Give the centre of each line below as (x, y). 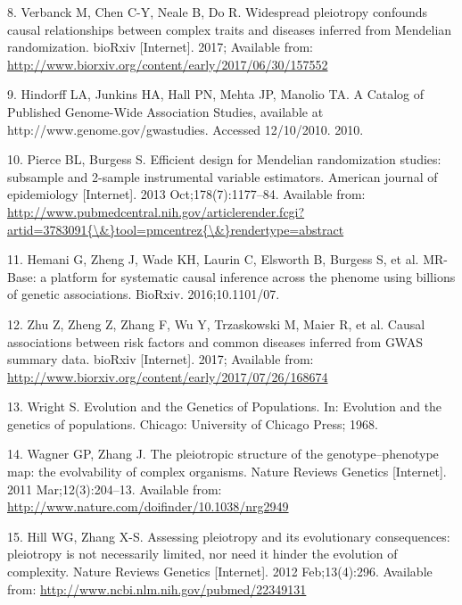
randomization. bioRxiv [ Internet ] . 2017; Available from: (161, 47)
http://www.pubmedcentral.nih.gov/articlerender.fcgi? (156, 211)
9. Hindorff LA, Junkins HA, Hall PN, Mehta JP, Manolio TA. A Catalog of (216, 94)
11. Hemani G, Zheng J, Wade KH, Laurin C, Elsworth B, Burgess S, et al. (213, 259)
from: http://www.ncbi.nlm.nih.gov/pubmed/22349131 (157, 588)
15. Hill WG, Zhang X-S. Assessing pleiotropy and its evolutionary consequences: (229, 536)
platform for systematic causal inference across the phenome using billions (253, 276)
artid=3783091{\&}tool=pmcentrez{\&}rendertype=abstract (176, 229)
